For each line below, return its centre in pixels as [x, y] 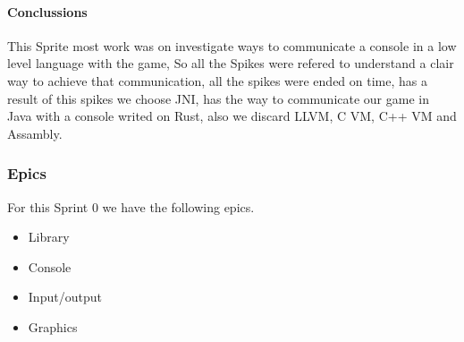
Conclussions [47, 11]
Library [49, 237]
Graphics [53, 326]
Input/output [65, 297]
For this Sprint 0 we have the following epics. [131, 206]
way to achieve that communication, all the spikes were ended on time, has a [217, 80]
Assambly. [35, 133]
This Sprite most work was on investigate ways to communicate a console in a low [232, 45]
